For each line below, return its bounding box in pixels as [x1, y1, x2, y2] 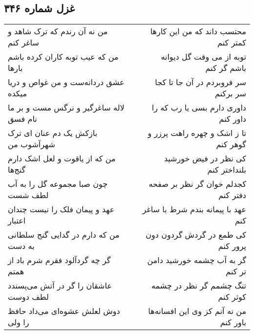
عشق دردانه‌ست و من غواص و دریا [8, 76, 125, 88]
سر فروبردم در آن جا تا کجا [155, 76, 246, 88]
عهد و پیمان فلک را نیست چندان [8, 203, 115, 215]
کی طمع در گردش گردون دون [146, 229, 246, 241]
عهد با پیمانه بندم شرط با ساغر [142, 203, 246, 215]
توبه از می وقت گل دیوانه [161, 51, 246, 63]
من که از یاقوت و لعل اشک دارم [8, 153, 116, 164]
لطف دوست [8, 291, 49, 303]
